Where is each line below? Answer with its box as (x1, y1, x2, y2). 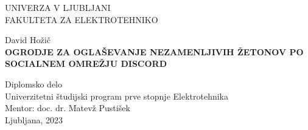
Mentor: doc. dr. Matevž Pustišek (5, 101, 130, 114)
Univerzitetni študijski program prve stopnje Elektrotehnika (5, 89, 229, 102)
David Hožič (5, 33, 51, 46)
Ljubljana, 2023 (5, 113, 63, 126)
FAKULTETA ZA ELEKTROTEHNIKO (5, 13, 158, 26)
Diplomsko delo (5, 77, 62, 90)
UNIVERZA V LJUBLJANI (5, 1, 111, 13)
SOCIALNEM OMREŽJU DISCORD (5, 57, 167, 70)
